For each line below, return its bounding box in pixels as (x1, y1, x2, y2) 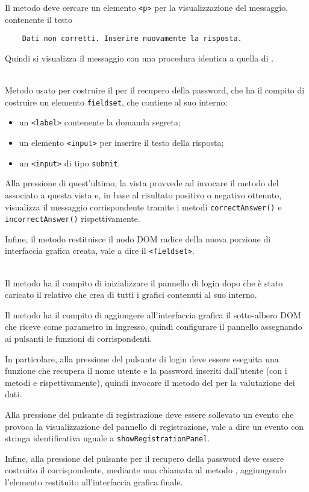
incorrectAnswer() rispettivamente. (5, 212, 140, 225)
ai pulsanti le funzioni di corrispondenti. (5, 332, 152, 345)
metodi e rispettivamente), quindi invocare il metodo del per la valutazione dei (5, 376, 295, 388)
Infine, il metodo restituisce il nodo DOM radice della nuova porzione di (5, 232, 271, 245)
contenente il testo (5, 13, 73, 25)
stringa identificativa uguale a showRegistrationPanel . (5, 432, 210, 444)
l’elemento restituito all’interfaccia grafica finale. (5, 476, 183, 488)
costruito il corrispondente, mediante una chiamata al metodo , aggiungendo (5, 464, 287, 476)
